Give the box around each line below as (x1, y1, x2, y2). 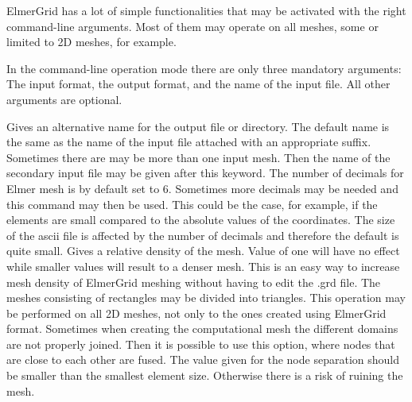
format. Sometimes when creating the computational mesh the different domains (6, 320, 398, 337)
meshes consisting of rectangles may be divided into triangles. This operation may (6, 289, 406, 306)
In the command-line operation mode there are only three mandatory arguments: (6, 60, 402, 76)
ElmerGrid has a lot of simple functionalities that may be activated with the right (6, 2, 406, 18)
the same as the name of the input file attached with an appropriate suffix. (6, 133, 371, 150)
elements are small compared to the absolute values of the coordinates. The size (6, 211, 395, 228)
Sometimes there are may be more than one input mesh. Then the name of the (6, 149, 391, 165)
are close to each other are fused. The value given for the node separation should (6, 351, 399, 368)
